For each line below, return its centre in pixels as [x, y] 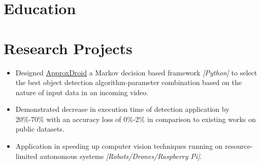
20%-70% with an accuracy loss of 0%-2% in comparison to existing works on [136, 119]
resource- [239, 146]
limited [26, 156]
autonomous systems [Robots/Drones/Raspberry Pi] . [121, 156]
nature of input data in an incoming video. [82, 92]
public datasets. [40, 129]
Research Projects [68, 48]
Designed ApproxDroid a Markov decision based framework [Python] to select [136, 72]
